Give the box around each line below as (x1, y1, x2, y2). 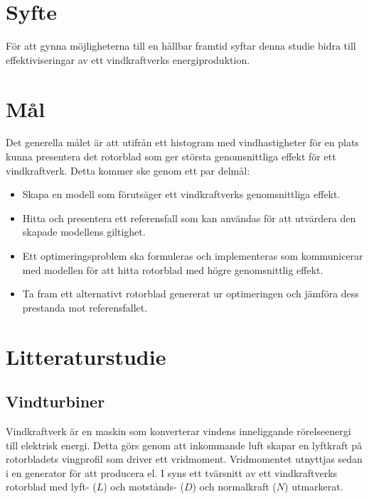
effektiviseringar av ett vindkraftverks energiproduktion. (6, 52, 250, 67)
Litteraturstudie (6, 341, 166, 371)
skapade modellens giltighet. (22, 224, 146, 239)
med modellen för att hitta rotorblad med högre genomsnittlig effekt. (22, 262, 323, 277)
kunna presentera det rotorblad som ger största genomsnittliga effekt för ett (6, 149, 336, 164)
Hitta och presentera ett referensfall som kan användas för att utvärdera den (22, 210, 356, 225)
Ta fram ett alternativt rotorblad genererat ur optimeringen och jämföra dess (22, 286, 359, 301)
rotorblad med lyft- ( (6, 479, 97, 494)
